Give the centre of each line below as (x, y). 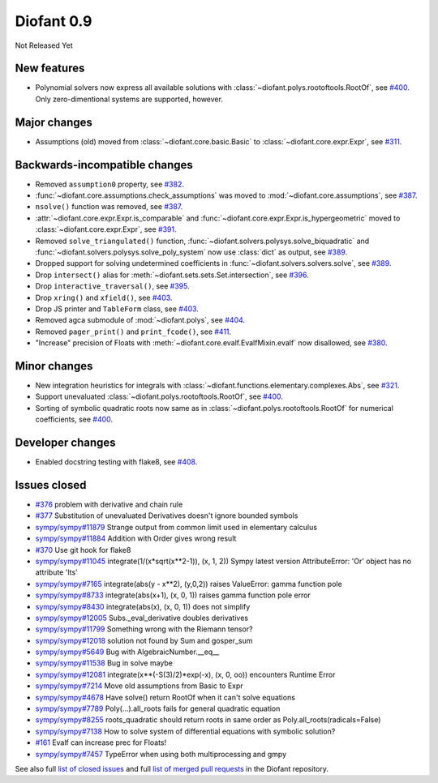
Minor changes (54, 366)
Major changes (54, 122)
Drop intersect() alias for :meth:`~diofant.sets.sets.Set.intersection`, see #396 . (172, 275)
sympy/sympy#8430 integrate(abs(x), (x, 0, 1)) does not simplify (143, 606)
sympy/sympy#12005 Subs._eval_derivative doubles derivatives (142, 618)
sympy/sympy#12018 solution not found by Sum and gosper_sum (144, 640)
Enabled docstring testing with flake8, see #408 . (116, 462)
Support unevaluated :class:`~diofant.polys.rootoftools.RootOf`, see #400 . (159, 396)
